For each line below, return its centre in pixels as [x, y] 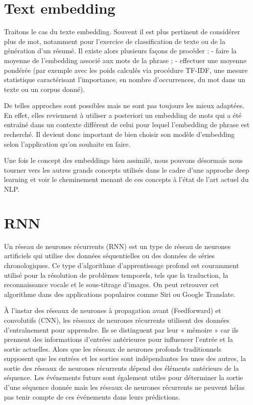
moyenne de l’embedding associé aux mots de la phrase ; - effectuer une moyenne [125, 60]
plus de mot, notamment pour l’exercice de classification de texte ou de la [115, 41]
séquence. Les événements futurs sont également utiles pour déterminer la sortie [124, 377]
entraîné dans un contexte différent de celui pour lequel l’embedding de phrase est [127, 124]
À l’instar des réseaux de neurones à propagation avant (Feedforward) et [113, 310]
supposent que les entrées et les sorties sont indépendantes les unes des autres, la [125, 358]
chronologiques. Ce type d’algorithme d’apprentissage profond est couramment [122, 265]
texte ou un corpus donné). [45, 89]
